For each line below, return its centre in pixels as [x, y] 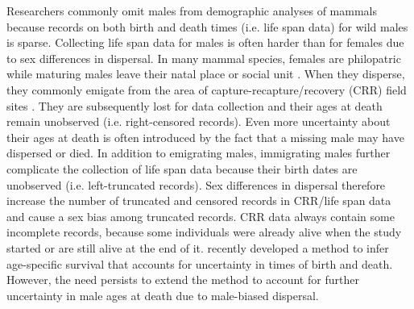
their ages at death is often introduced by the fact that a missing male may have [205, 137]
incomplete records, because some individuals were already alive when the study [204, 232]
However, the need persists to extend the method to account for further [183, 280]
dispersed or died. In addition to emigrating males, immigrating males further [199, 153]
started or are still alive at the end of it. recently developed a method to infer [198, 247]
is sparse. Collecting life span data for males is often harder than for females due [205, 42]
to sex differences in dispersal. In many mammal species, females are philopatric [204, 58]
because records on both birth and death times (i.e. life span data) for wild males [207, 26]
